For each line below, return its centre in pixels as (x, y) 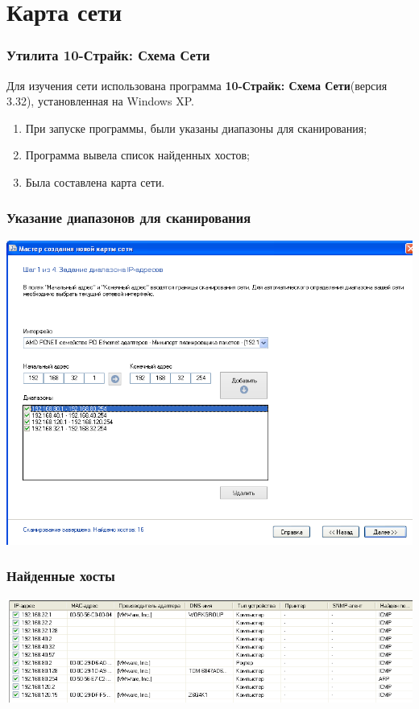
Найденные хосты (61, 576)
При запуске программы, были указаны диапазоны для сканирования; (196, 128)
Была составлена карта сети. (95, 181)
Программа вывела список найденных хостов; (137, 155)
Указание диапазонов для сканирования (129, 218)
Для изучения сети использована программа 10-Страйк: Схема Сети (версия (197, 85)
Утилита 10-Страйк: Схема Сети (108, 55)
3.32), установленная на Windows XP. (100, 101)
